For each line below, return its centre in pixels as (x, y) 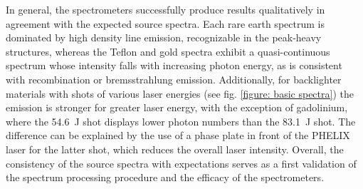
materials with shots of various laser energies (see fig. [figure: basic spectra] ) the (180, 93)
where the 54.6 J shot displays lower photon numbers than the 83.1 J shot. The (181, 121)
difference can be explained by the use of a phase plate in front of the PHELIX (178, 135)
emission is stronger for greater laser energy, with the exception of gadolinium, (177, 107)
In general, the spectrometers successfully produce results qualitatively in (165, 9)
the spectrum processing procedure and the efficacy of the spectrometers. (165, 177)
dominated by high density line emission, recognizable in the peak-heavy (164, 37)
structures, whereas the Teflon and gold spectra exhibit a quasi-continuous (168, 51)
